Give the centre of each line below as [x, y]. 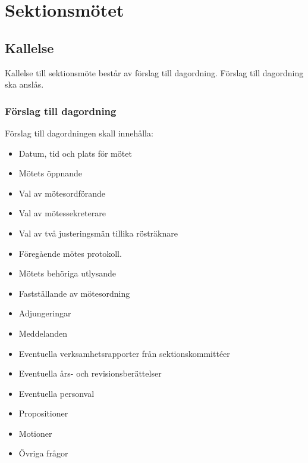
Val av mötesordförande [62, 193]
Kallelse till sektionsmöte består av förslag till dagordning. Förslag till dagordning [154, 72]
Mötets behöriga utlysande [67, 273]
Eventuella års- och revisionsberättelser [90, 373]
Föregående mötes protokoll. [70, 253]
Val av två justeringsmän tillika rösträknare [98, 233]
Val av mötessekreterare [62, 213]
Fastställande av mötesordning [74, 293]
